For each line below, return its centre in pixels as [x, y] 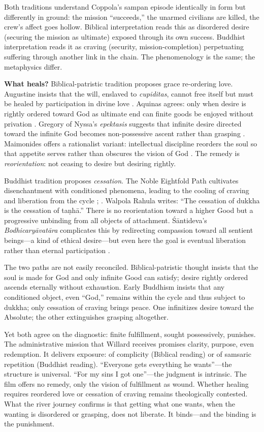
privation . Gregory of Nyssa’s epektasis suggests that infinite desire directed [123, 123]
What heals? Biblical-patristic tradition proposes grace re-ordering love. [119, 84]
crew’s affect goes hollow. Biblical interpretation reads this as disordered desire [127, 27]
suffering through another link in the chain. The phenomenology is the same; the [130, 56]
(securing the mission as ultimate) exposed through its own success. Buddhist [125, 36]
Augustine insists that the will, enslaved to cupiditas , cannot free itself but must [129, 93]
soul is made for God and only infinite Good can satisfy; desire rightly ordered [126, 277]
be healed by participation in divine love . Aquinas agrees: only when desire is [125, 103]
